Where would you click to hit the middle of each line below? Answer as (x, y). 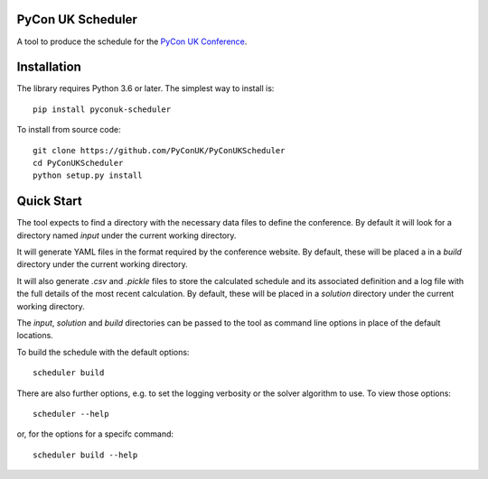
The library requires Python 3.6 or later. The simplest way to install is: (145, 88)
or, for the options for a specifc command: (95, 434)
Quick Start (49, 202)
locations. (35, 336)
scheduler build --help (85, 455)
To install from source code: (69, 130)
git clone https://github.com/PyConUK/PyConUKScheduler (159, 150)
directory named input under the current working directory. (127, 235)
